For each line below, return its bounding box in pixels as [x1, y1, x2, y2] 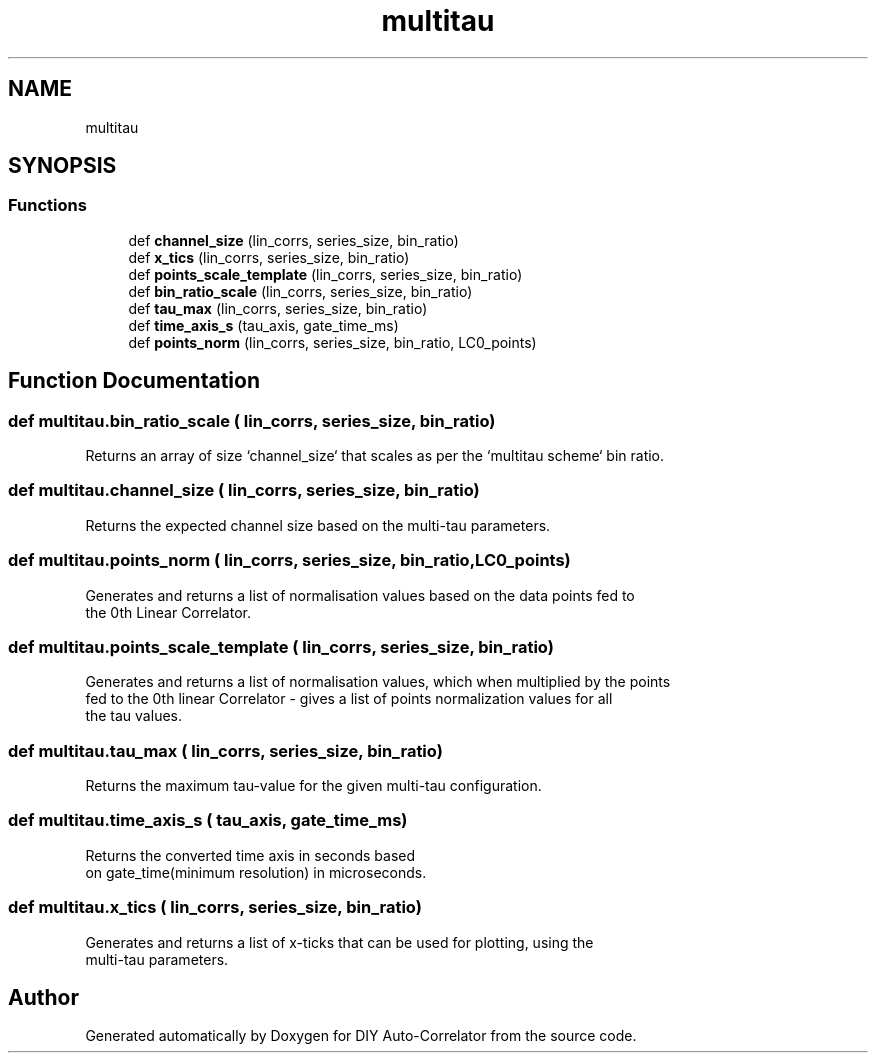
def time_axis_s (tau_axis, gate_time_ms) [128, 316, 399, 334]
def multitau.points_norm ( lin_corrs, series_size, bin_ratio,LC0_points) [8, 550, 571, 571]
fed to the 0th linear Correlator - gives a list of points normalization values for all [85, 690, 613, 708]
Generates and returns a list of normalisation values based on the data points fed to [85, 586, 635, 604]
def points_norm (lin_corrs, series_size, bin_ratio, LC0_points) [128, 333, 537, 351]
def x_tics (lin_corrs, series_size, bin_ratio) [128, 248, 410, 266]
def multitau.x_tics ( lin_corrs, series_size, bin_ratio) [8, 897, 422, 918]
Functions [8, 195, 87, 216]
